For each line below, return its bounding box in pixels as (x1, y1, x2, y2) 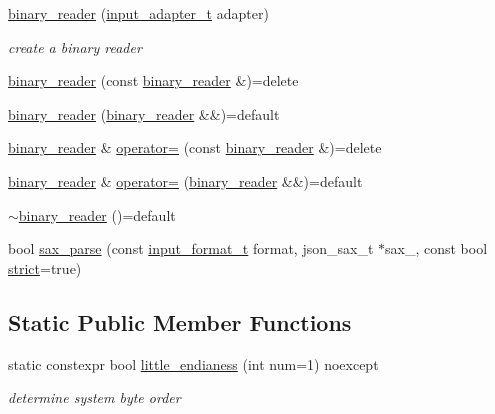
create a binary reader (8, 36, 142, 57)
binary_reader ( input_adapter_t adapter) (8, 3, 269, 23)
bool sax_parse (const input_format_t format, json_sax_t (8, 238, 374, 259)
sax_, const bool (385, 238, 488, 259)
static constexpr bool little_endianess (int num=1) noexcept (8, 353, 379, 374)
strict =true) (8, 257, 82, 278)
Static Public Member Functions (8, 306, 352, 337)
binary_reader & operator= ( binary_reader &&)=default (8, 170, 363, 191)
